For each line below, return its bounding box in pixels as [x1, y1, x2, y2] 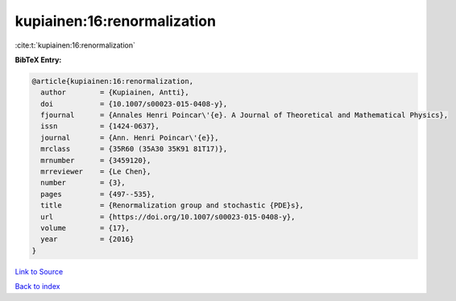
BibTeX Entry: [15, 55, 62, 65]
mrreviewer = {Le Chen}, [40, 167, 151, 177]
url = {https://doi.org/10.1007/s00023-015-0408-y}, [40, 212, 296, 221]
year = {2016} [40, 235, 135, 244]
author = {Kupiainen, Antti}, [40, 88, 189, 97]
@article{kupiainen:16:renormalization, [31, 77, 193, 86]
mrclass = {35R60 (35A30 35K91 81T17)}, [40, 144, 228, 153]
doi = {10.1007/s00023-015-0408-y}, [40, 99, 228, 108]
